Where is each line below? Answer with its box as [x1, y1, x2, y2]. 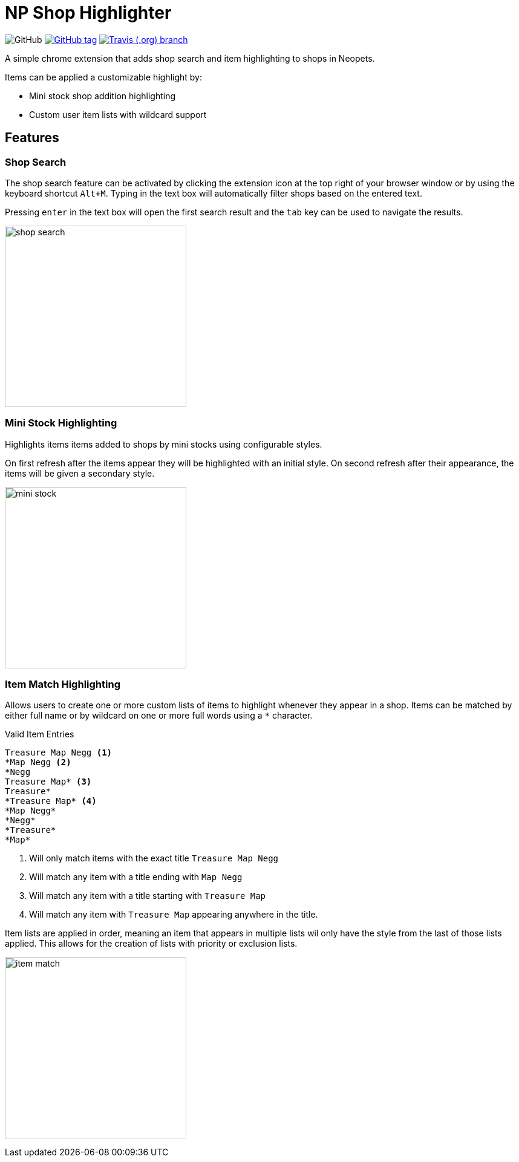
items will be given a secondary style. [5, 468, 155, 478]
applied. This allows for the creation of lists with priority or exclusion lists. [5, 938, 298, 949]
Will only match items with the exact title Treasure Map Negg [29, 853, 279, 864]
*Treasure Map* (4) [5, 796, 97, 806]
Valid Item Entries [5, 729, 74, 740]
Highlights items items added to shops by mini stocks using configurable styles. [5, 439, 322, 449]
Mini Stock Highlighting [5, 417, 117, 429]
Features [5, 130, 59, 146]
